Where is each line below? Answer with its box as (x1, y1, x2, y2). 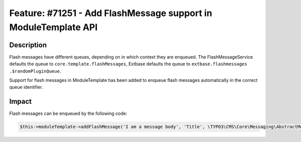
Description (9, 41, 47, 49)
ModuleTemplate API (9, 22, 98, 33)
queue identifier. (9, 84, 43, 90)
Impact (9, 97, 32, 106)
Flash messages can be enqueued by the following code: (9, 110, 127, 116)
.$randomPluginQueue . (9, 68, 61, 74)
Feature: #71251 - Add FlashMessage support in (9, 8, 213, 19)
